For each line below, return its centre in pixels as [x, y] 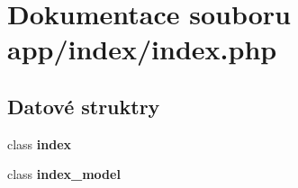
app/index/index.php [142, 49]
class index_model [64, 174]
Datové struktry [84, 106]
